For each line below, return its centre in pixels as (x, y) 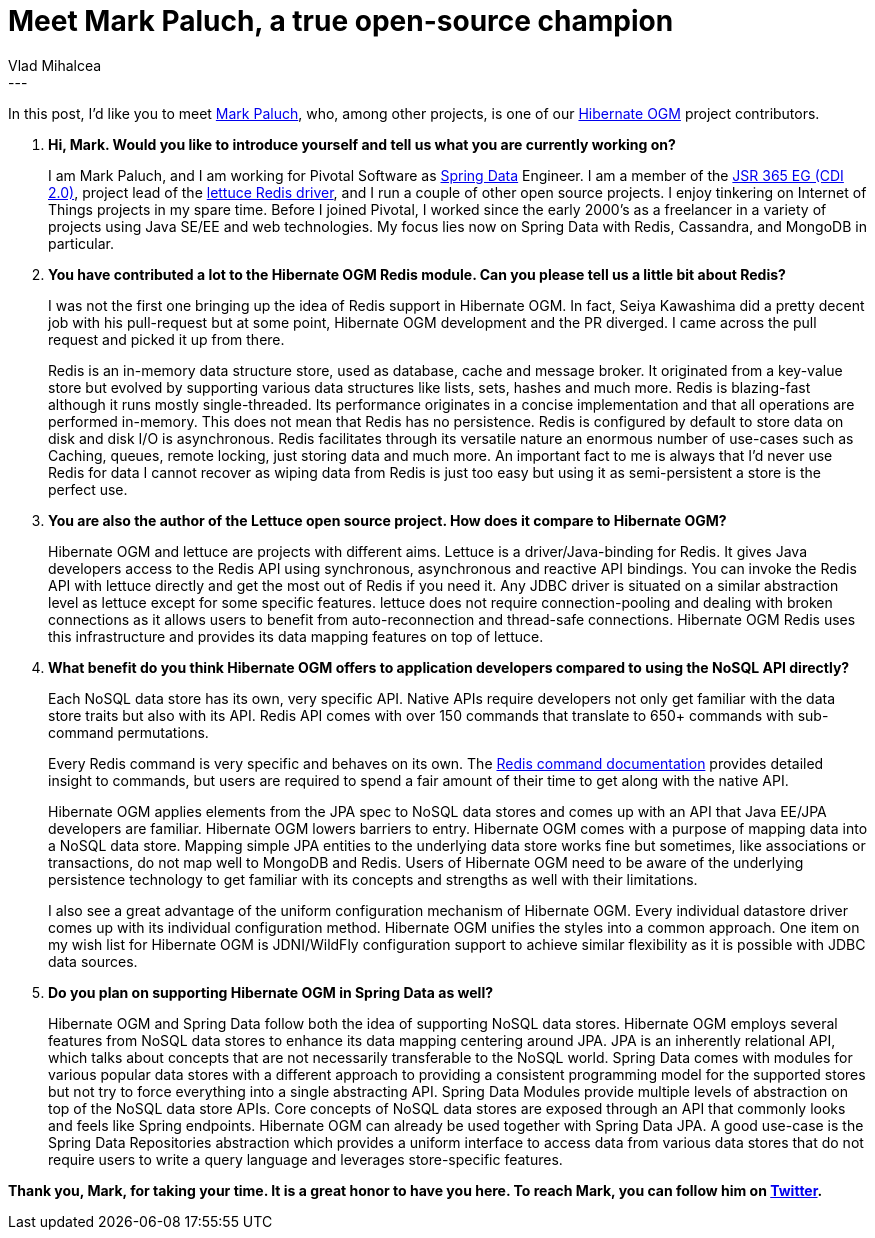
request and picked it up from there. (166, 339)
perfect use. (88, 489)
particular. (81, 243)
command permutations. (128, 732)
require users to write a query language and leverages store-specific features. (305, 1159)
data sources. (93, 961)
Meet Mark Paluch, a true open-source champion (341, 21)
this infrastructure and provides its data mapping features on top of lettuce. (296, 636)
